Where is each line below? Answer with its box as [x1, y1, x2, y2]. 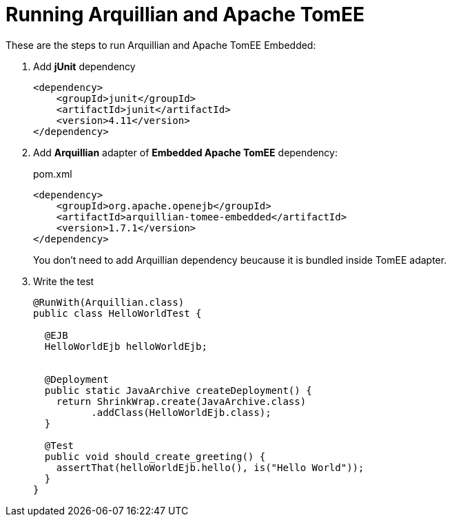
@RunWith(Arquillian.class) [33, 296, 185, 308]
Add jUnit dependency [33, 60, 136, 72]
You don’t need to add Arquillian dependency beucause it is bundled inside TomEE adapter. [33, 253, 447, 266]
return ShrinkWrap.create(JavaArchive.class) [56, 395, 307, 407]
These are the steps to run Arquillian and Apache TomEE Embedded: [6, 39, 316, 51]
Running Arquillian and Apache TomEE [6, 3, 364, 26]
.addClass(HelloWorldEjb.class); [91, 406, 271, 418]
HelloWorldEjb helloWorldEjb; [44, 340, 207, 352]
